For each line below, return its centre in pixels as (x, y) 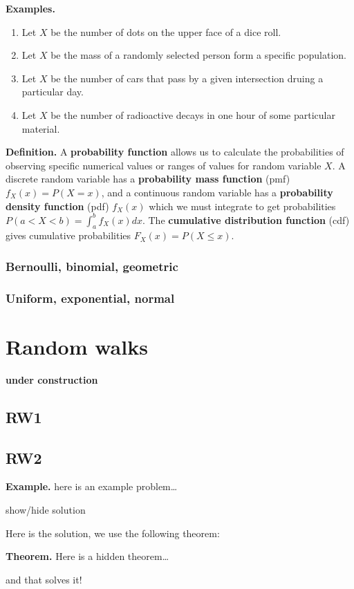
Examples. (30, 8)
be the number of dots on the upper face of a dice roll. (166, 31)
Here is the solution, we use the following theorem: (113, 533)
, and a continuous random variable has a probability (217, 192)
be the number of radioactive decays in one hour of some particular (193, 114)
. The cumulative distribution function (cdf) (246, 219)
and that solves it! (44, 579)
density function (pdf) (57, 206)
